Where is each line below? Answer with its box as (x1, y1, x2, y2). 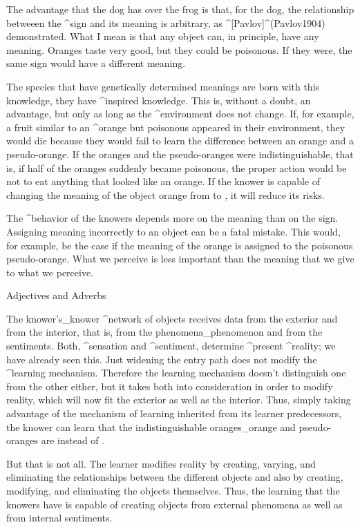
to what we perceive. (6, 265, 94, 279)
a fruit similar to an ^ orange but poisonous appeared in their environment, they (6, 119, 345, 134)
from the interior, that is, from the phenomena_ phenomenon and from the (6, 325, 323, 339)
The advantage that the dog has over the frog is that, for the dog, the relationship (6, 2, 354, 16)
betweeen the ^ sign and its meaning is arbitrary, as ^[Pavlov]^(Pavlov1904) (6, 15, 325, 30)
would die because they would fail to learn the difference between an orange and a (6, 133, 354, 148)
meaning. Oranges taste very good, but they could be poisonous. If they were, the (6, 42, 352, 57)
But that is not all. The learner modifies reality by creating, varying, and (6, 456, 316, 470)
